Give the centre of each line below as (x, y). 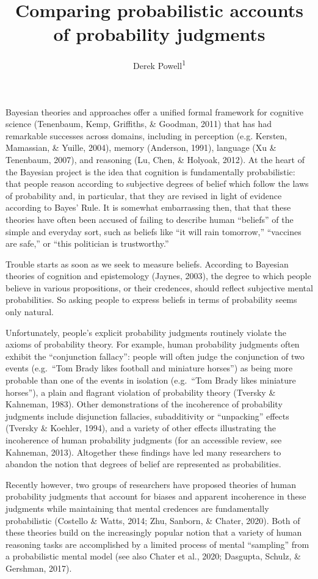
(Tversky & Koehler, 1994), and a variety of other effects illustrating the (141, 428)
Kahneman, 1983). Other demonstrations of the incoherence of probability (144, 404)
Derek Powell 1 (159, 64)
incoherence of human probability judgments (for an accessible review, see (144, 440)
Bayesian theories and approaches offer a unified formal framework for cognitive (154, 111)
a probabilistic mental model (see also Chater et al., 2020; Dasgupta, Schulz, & (153, 556)
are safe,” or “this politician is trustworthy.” (87, 243)
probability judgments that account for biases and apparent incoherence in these (156, 496)
